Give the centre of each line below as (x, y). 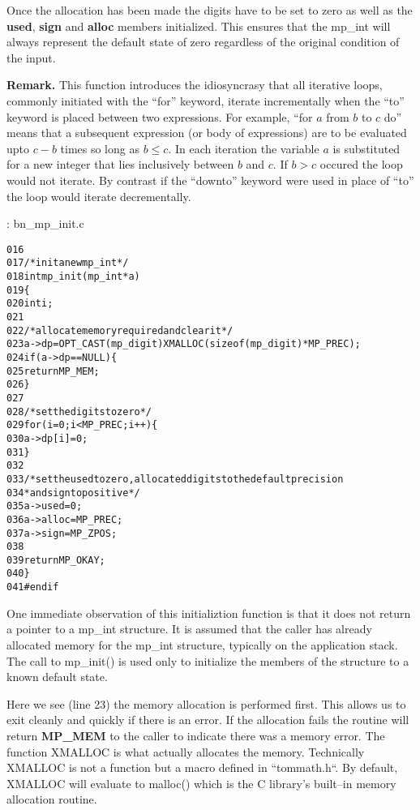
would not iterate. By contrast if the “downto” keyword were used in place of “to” (210, 180)
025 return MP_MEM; (53, 371)
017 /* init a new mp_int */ (68, 263)
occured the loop (361, 164)
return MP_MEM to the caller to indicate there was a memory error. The (196, 735)
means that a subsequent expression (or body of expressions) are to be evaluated (207, 133)
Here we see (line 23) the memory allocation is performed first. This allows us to (206, 703)
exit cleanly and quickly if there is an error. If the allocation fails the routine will (208, 720)
